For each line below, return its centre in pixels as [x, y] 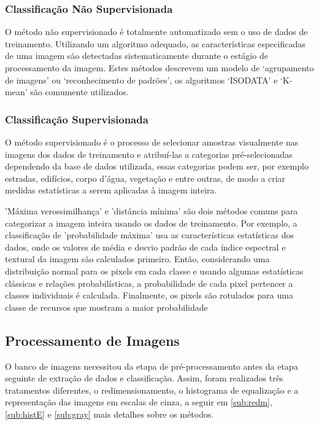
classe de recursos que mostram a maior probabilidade [106, 307]
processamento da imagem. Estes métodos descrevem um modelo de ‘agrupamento [159, 68]
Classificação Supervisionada [77, 119]
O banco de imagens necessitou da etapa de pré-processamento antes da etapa [152, 366]
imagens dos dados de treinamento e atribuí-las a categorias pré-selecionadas [149, 154]
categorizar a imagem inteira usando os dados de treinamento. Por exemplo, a [151, 223]
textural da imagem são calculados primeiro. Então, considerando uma [137, 259]
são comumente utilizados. [79, 92]
